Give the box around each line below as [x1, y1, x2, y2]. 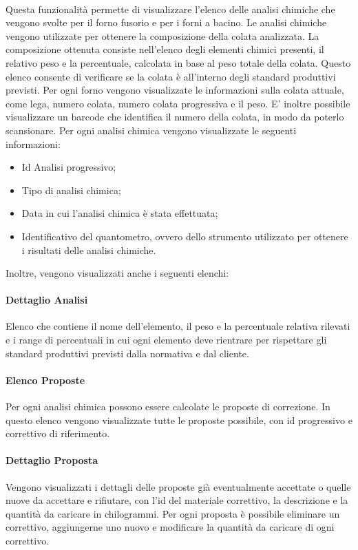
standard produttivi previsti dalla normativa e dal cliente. [6, 346, 249, 360]
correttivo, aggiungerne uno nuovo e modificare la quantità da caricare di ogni [6, 520, 335, 534]
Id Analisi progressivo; [21, 160, 116, 174]
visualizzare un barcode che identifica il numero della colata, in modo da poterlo [6, 109, 344, 124]
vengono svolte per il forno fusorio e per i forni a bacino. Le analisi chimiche [6, 15, 327, 30]
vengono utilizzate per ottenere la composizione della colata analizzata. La [6, 28, 319, 43]
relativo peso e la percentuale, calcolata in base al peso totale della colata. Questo [6, 55, 351, 70]
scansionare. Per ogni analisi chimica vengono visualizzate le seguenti [6, 123, 297, 137]
